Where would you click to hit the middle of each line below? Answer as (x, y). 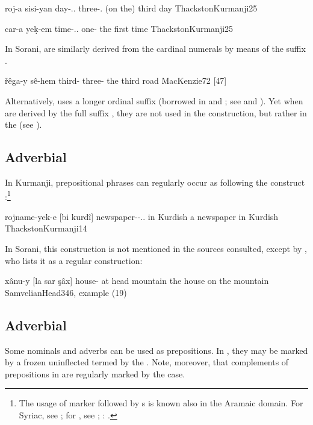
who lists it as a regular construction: (74, 260)
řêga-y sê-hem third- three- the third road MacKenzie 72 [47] (116, 80)
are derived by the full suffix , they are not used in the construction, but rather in (156, 112)
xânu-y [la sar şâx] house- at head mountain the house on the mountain (137, 281)
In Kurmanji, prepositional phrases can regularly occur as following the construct (155, 182)
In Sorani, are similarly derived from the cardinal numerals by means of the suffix (155, 49)
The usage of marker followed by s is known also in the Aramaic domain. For (161, 403)
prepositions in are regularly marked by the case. (95, 373)
